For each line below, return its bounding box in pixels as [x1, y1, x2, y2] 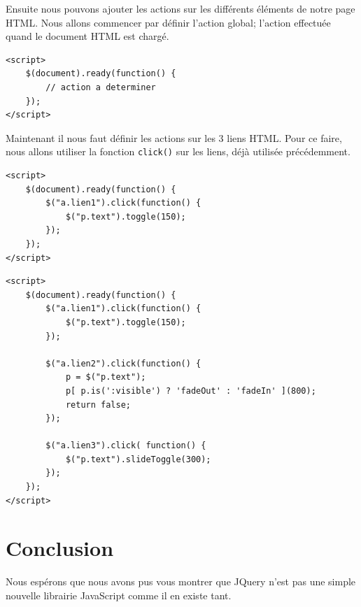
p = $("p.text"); [65, 372, 146, 383]
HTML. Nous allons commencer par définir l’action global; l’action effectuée [6, 15, 331, 29]
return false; [65, 399, 131, 410]
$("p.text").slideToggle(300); [65, 454, 211, 464]
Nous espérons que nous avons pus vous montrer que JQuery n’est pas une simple [6, 574, 356, 589]
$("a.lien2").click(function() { [45, 358, 201, 369]
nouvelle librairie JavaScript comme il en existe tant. [6, 587, 232, 602]
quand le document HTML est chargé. [6, 29, 169, 43]
